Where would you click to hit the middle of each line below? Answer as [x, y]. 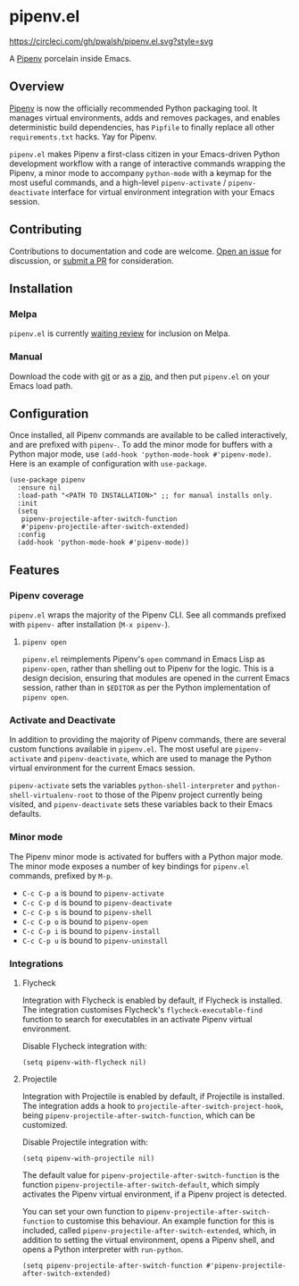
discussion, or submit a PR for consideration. [91, 260]
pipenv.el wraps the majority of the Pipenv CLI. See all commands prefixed [148, 615]
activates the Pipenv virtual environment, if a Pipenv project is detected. [154, 1194]
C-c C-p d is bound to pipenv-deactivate [97, 902]
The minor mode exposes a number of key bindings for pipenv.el [129, 866]
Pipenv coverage [47, 595]
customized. [45, 1124]
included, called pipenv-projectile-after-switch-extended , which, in [149, 1230]
